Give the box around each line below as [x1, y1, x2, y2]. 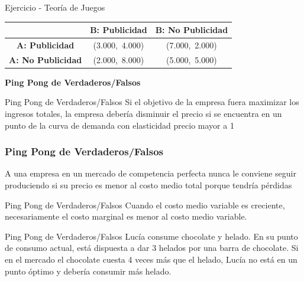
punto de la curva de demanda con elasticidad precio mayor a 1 [5, 119, 234, 131]
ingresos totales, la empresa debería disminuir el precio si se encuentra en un [5, 107, 282, 120]
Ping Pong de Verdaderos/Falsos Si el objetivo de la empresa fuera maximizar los [5, 96, 299, 108]
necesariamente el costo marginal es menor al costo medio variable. [5, 210, 247, 223]
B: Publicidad [90, 24, 147, 36]
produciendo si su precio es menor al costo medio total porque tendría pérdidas [5, 179, 292, 191]
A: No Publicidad [9, 53, 82, 66]
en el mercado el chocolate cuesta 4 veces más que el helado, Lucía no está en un [5, 253, 297, 266]
